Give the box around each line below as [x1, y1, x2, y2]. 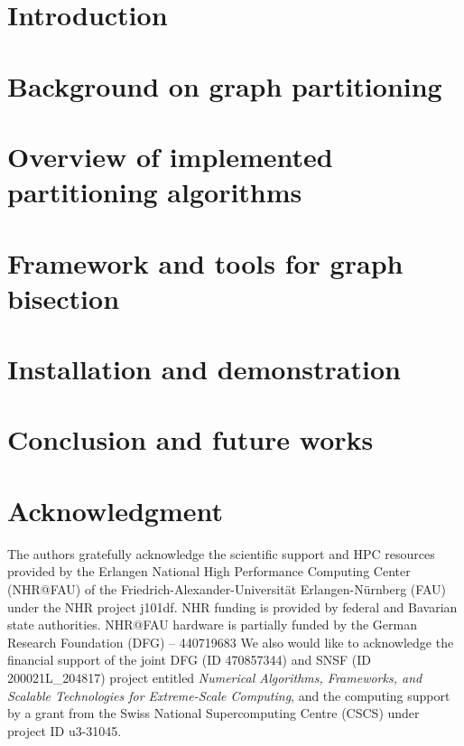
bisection [7, 279, 120, 316]
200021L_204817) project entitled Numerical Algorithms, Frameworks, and [7, 667, 422, 686]
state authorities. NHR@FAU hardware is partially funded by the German [7, 615, 418, 634]
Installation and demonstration [7, 350, 401, 387]
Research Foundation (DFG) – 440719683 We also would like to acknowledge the [7, 632, 454, 651]
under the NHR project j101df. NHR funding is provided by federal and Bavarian [7, 597, 458, 616]
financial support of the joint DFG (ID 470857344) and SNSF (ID [7, 650, 371, 669]
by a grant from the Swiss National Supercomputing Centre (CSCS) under [7, 704, 420, 723]
